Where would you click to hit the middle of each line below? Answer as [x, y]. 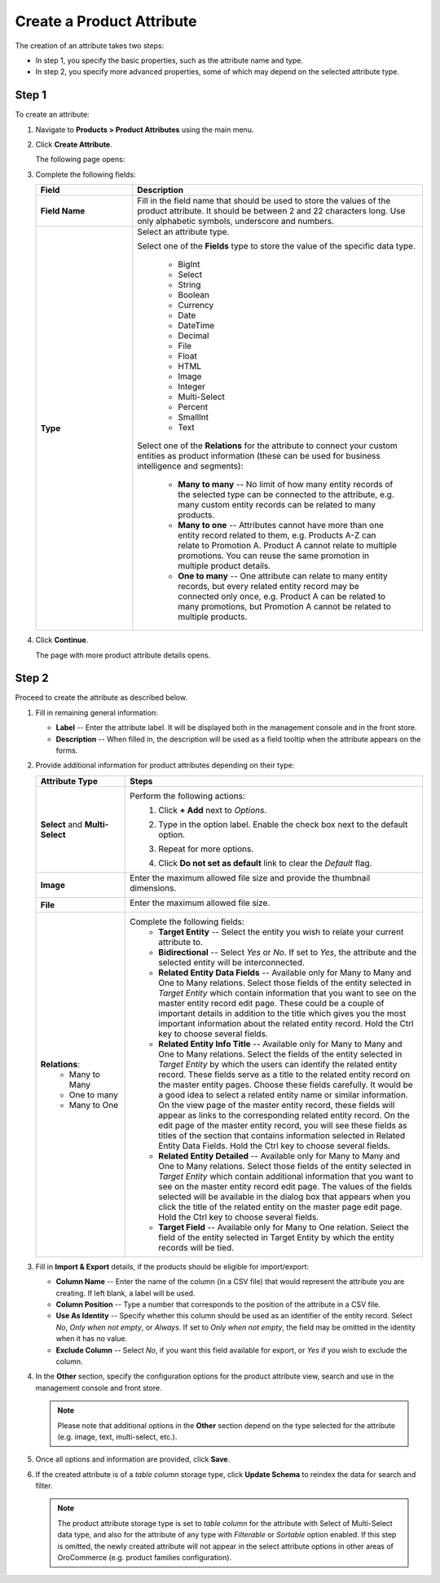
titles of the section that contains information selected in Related [282, 1135]
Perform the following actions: [188, 796]
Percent [193, 407]
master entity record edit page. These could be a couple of [271, 1003]
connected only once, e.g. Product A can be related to [282, 596]
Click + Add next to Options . [213, 810]
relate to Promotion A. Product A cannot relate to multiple [287, 546]
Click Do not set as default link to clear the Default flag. [265, 863]
